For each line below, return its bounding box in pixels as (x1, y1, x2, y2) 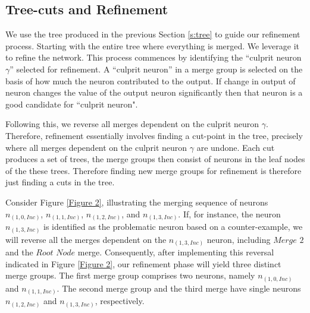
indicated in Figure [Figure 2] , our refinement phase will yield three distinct (5, 257, 281, 270)
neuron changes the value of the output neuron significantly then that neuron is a (5, 86, 303, 99)
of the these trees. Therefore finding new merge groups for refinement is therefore (5, 164, 302, 176)
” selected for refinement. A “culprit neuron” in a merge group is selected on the (10, 62, 303, 75)
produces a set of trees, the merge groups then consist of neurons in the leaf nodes (5, 153, 305, 165)
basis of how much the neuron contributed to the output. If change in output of (5, 74, 296, 87)
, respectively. (95, 295, 145, 307)
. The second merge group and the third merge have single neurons (57, 282, 301, 294)
